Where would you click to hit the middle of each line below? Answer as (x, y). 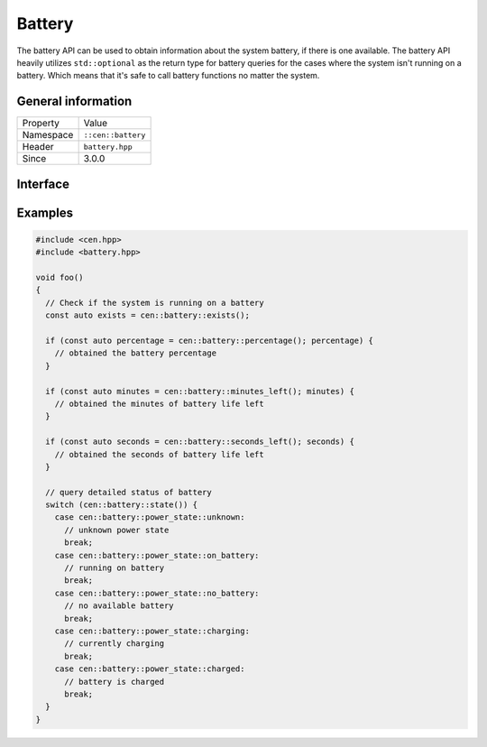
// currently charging (115, 644)
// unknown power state (117, 530)
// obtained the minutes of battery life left (160, 403)
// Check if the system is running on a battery (155, 303)
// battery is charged (115, 682)
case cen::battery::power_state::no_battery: (157, 593)
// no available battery (119, 606)
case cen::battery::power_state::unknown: (150, 517)
